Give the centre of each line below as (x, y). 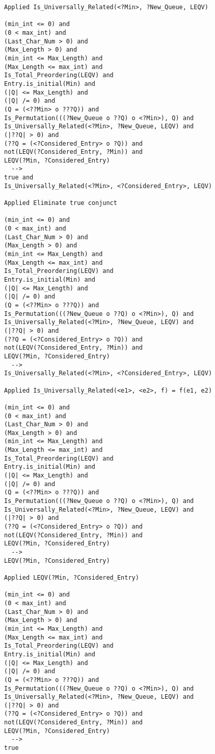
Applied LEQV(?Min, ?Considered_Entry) (72, 577)
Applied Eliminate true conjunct (61, 203)
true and (19, 178)
